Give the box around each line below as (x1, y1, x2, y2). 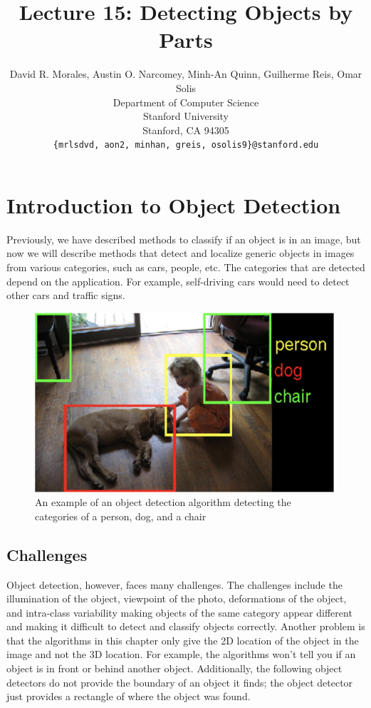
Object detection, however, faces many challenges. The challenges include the (6, 577, 343, 592)
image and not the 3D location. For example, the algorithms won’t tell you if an (6, 647, 356, 662)
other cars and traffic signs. (6, 288, 125, 303)
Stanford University (143, 108, 229, 123)
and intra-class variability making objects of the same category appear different (6, 605, 352, 619)
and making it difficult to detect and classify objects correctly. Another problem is (6, 619, 365, 634)
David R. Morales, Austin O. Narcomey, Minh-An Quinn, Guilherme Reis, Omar (9, 66, 362, 81)
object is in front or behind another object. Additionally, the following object (6, 661, 343, 676)
